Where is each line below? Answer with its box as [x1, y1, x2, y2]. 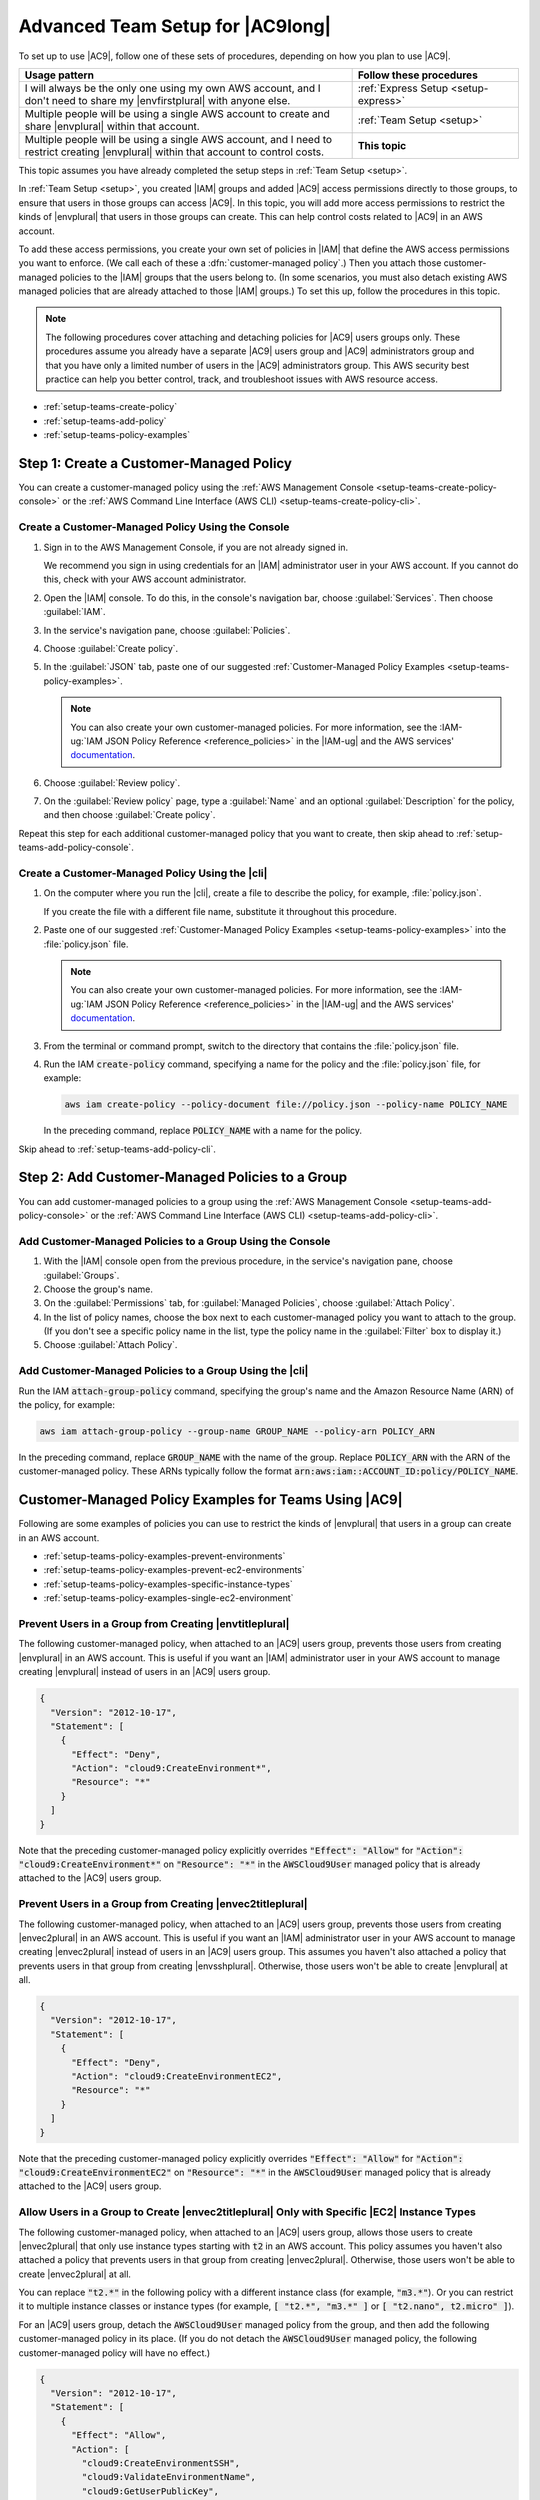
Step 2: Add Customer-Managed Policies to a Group [18, 1169, 348, 1186]
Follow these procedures [357, 68, 479, 82]
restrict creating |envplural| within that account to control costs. [24, 145, 325, 159]
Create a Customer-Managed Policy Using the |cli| [18, 866, 268, 880]
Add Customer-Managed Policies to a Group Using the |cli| [18, 1364, 309, 1378]
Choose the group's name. [43, 1283, 154, 1295]
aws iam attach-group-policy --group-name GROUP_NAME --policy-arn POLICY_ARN [39, 1425, 435, 1437]
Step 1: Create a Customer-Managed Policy [18, 455, 292, 472]
